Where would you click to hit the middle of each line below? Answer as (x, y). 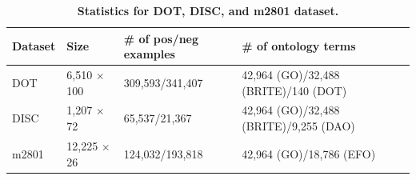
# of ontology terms (299, 46)
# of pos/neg (161, 38)
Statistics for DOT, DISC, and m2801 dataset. (208, 10)
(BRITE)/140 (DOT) (294, 90)
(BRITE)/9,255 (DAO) (298, 126)
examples (149, 54)
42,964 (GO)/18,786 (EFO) (309, 153)
